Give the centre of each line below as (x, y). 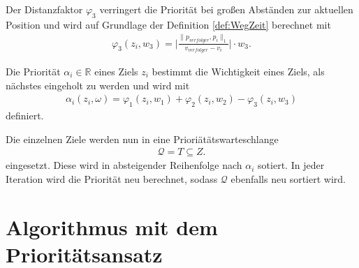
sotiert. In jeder (291, 165)
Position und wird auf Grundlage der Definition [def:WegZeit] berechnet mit (168, 24)
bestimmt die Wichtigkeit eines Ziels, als (238, 71)
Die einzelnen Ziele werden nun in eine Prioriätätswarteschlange (142, 139)
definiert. (25, 115)
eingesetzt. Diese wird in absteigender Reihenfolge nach (124, 165)
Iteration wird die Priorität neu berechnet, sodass (112, 178)
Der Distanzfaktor (44, 9)
